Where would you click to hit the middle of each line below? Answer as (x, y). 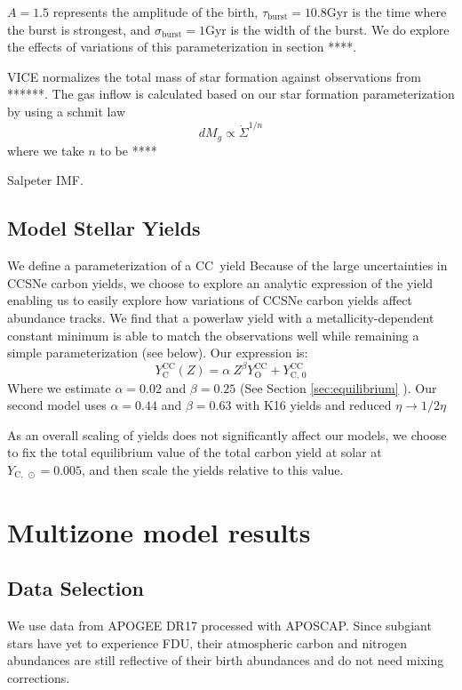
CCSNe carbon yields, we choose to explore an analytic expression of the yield (220, 282)
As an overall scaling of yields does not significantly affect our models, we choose (227, 434)
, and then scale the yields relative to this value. (213, 470)
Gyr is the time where (386, 12)
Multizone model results (159, 531)
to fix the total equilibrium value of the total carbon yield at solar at (195, 452)
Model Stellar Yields (104, 228)
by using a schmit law (67, 111)
